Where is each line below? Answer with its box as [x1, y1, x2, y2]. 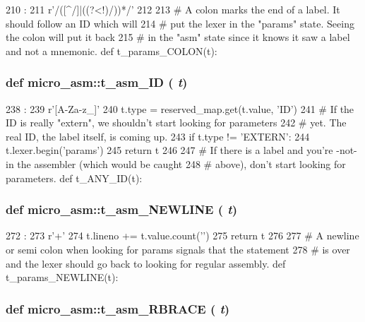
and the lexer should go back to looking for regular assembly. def [6, 256, 286, 270]
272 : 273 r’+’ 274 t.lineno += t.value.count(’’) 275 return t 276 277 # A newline [6, 228, 359, 243]
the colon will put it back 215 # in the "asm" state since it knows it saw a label [6, 30, 350, 44]
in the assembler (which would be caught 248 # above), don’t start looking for [6, 156, 346, 171]
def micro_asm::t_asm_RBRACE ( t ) [6, 299, 230, 317]
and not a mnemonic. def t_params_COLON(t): [6, 43, 217, 58]
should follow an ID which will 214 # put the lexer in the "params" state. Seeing [6, 16, 354, 30]
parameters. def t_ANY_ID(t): [6, 170, 143, 185]
